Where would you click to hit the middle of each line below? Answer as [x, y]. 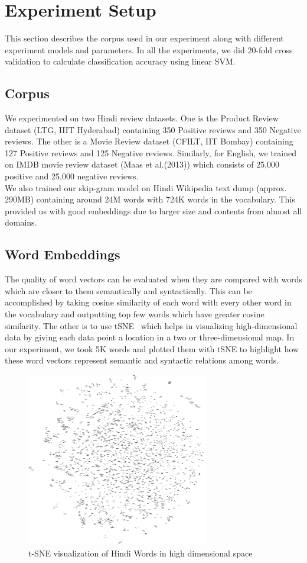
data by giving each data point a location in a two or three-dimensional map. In [150, 337]
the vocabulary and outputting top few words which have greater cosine [135, 314]
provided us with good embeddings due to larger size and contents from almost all [153, 210]
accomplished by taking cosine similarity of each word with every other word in [148, 302]
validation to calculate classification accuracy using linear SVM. [120, 61]
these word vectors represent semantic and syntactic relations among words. [142, 360]
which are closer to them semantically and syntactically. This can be [128, 290]
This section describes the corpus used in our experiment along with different [144, 38]
